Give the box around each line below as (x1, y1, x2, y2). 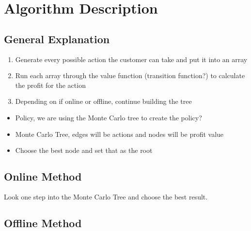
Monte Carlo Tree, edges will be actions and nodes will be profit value (15, 129, 224, 139)
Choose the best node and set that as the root (15, 145, 153, 155)
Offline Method (4, 215, 82, 230)
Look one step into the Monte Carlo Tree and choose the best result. (4, 191, 208, 201)
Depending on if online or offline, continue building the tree (15, 96, 192, 106)
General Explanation (4, 31, 110, 46)
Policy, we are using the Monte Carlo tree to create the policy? (15, 112, 202, 122)
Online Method (4, 169, 82, 184)
